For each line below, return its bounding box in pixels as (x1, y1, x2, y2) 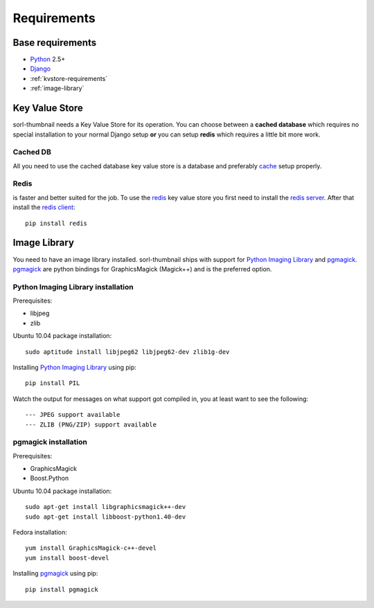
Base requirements (12, 37, 97, 48)
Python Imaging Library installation (12, 282, 134, 292)
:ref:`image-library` (30, 84, 84, 93)
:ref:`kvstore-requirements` (30, 74, 108, 82)
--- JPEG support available (25, 411, 121, 419)
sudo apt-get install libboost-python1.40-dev (25, 512, 186, 521)
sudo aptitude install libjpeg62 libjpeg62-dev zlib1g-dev (25, 348, 230, 356)
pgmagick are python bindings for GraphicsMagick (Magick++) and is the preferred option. (12, 265, 272, 273)
